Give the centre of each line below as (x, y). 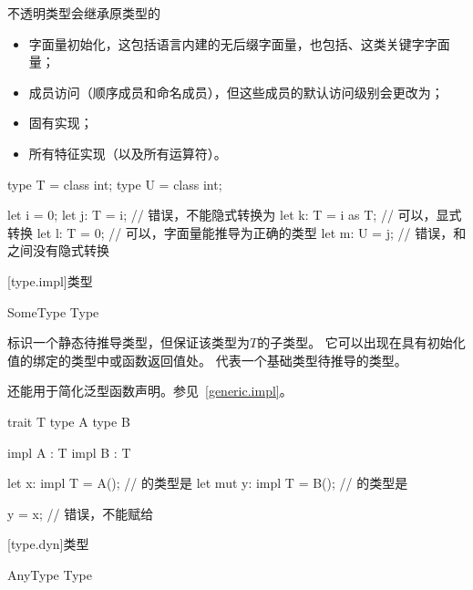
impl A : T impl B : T (69, 452)
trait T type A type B (69, 421)
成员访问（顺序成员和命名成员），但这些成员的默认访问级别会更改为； (236, 92)
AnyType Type (50, 574)
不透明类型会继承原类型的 (84, 13)
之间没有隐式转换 (58, 250)
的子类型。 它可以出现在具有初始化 (361, 342)
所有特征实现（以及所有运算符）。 (128, 153)
